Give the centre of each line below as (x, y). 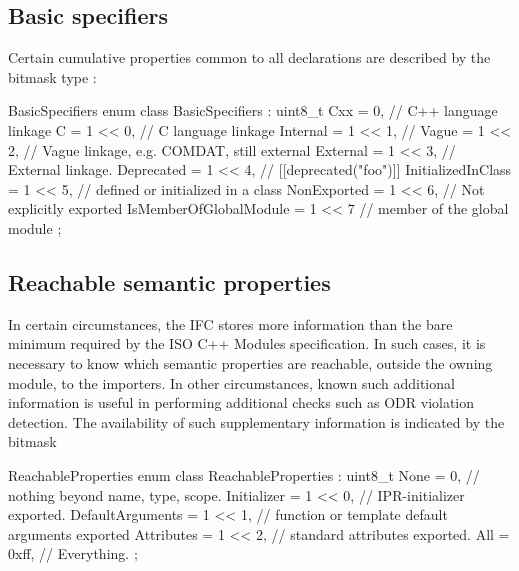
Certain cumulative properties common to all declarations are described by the (249, 57)
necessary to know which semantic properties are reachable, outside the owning (250, 362)
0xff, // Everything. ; (73, 553)
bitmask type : (52, 76)
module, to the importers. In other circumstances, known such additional (231, 382)
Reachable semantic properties (169, 281)
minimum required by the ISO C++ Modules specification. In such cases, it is (247, 343)
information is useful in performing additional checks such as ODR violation (241, 402)
